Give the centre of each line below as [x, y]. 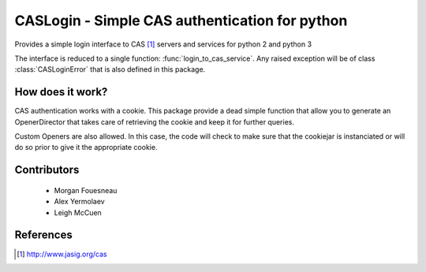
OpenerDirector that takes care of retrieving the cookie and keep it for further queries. [155, 121]
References [43, 235]
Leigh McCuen [78, 212]
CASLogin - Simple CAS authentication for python [181, 20]
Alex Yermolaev [80, 202]
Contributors [47, 170]
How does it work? [61, 92]
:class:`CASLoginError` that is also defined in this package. [110, 69]
